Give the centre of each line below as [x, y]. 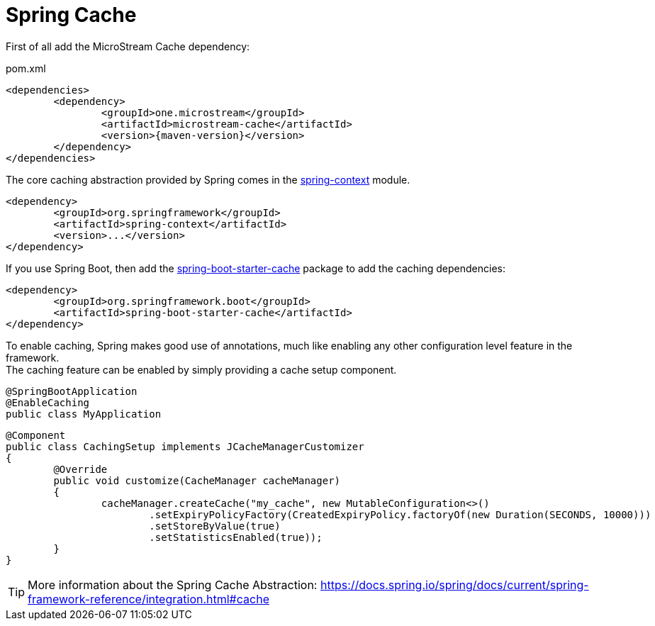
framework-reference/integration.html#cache [149, 599]
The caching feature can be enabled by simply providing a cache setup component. [201, 369]
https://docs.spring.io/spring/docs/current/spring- [454, 585]
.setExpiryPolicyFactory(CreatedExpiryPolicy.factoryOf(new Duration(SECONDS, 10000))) [400, 514]
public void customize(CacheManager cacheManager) [197, 480]
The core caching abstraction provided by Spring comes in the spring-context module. [208, 179]
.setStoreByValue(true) [215, 526]
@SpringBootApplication [72, 391]
